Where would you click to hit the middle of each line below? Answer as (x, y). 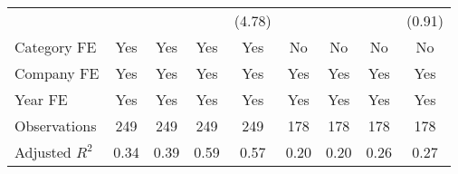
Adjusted (43, 152)
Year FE (41, 99)
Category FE (56, 47)
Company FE (57, 73)
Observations (56, 126)
